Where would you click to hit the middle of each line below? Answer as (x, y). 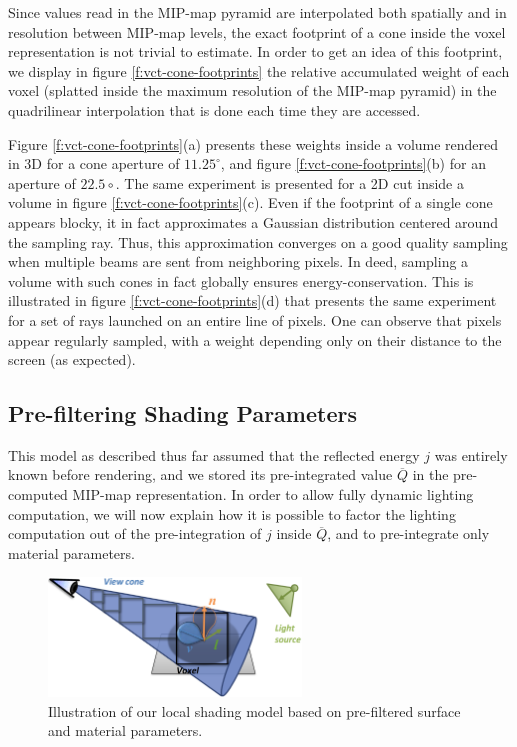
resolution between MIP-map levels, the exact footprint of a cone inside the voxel (257, 31)
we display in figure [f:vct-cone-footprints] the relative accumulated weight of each (259, 70)
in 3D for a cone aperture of (94, 163)
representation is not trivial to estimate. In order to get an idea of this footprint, (255, 51)
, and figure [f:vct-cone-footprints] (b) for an (353, 163)
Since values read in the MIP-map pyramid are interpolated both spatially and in (257, 12)
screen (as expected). (72, 359)
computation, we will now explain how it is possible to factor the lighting (232, 513)
